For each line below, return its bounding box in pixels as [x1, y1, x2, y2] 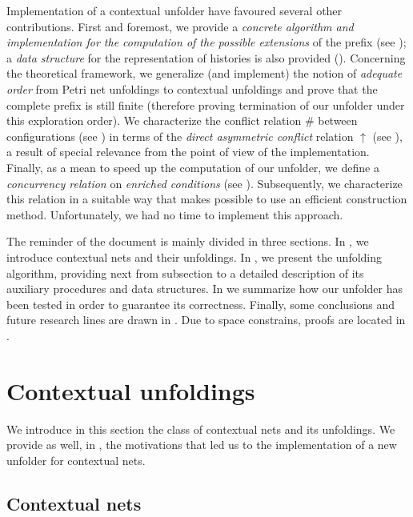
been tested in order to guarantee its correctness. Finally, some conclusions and [6, 295, 395, 312]
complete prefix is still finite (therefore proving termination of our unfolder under [6, 96, 405, 113]
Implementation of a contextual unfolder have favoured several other [6, 2, 343, 18]
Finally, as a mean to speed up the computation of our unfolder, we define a [6, 158, 379, 175]
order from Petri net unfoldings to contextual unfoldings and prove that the [6, 80, 378, 97]
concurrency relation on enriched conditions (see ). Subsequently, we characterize [6, 174, 403, 191]
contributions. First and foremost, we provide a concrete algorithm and [6, 18, 354, 34]
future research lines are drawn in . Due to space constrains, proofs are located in [6, 311, 406, 328]
